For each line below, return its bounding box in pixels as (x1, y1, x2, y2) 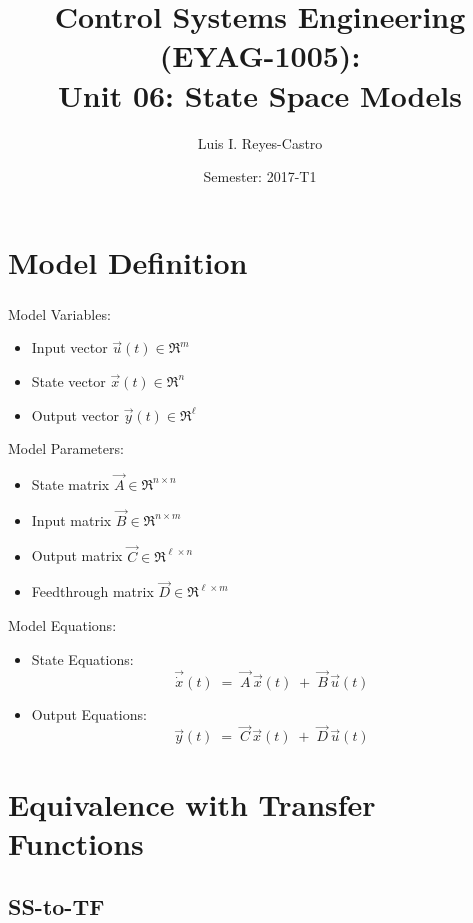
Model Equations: (8, 615, 117, 636)
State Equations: (31, 648, 134, 669)
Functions (8, 822, 144, 863)
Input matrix (31, 509, 112, 530)
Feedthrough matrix (31, 581, 154, 602)
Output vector (31, 404, 119, 425)
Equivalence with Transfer (8, 783, 376, 824)
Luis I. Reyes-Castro (197, 132, 323, 153)
